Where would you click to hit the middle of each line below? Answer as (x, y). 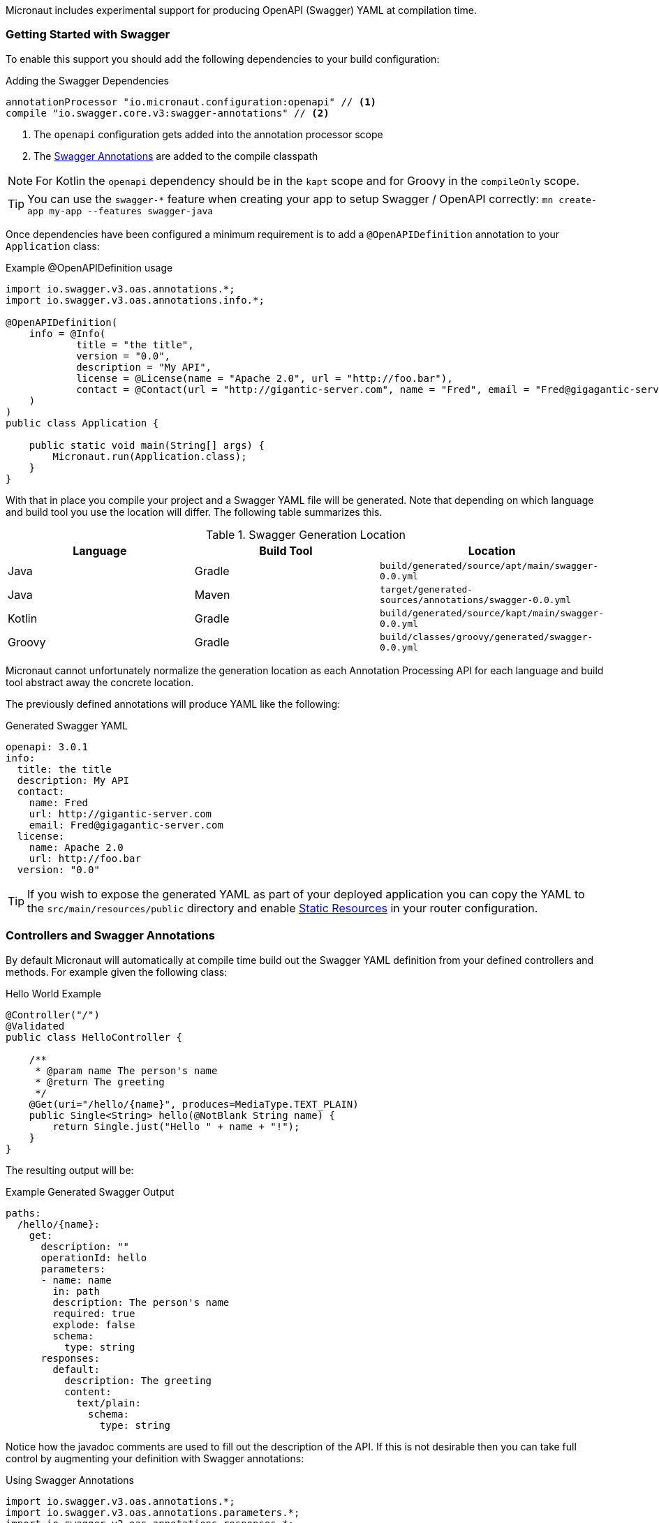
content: (88, 1391)
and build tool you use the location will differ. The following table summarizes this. (194, 512)
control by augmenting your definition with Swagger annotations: (155, 1458)
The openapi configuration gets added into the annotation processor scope (208, 134)
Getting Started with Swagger (88, 35)
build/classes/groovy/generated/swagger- (487, 637)
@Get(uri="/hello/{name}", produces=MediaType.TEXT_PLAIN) (194, 1104)
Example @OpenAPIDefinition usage (89, 267)
